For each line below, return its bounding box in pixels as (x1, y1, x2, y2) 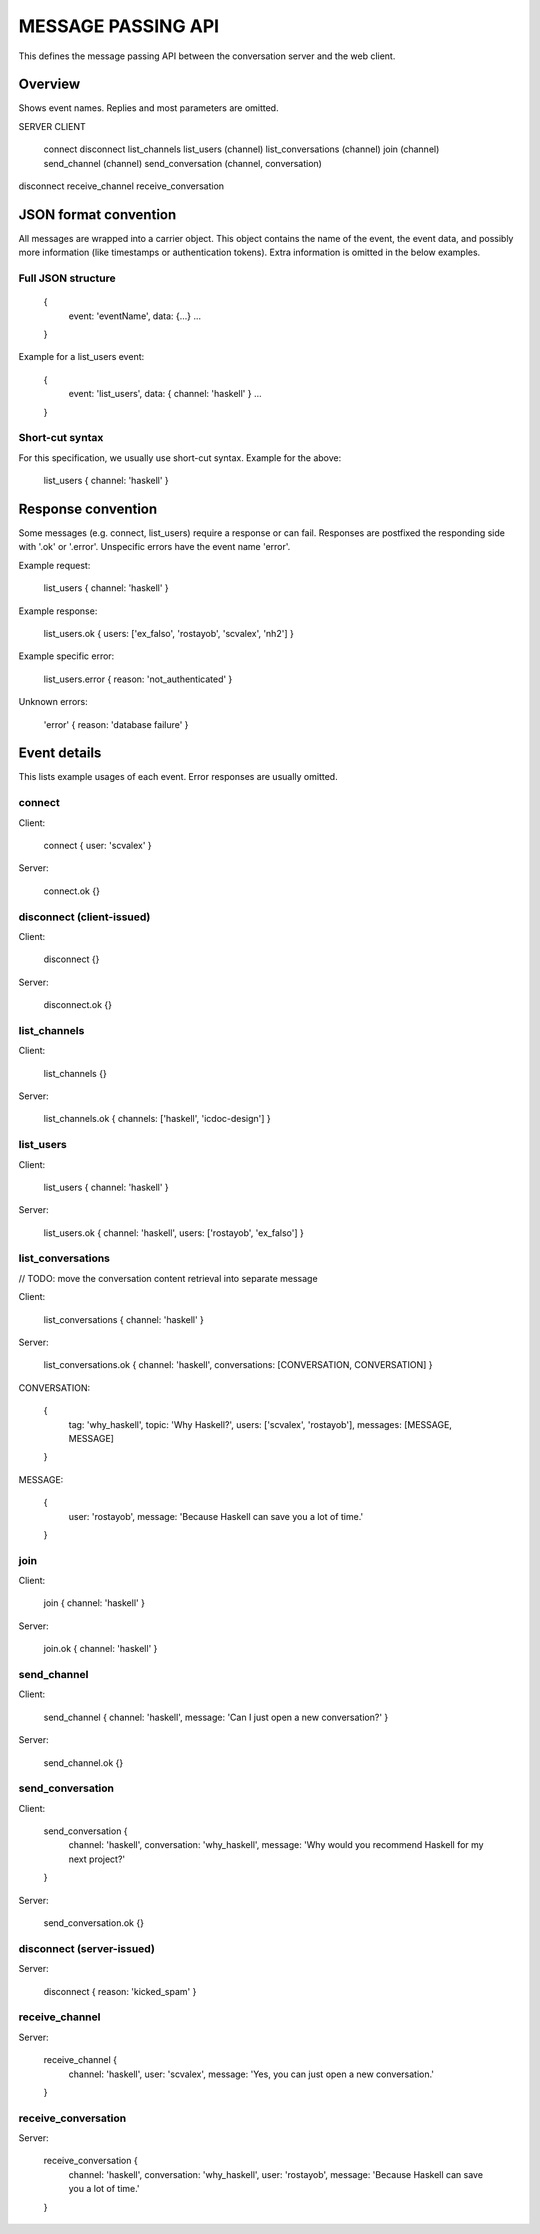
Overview (18, 76, 81, 93)
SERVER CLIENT (18, 120, 87, 132)
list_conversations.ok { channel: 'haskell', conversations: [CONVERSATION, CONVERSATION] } (43, 1359, 434, 1371)
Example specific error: (18, 650, 115, 662)
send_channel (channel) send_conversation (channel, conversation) (43, 157, 322, 169)
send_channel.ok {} (43, 1756, 124, 1769)
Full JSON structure (18, 271, 117, 285)
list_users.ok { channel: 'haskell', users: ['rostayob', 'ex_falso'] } (43, 1226, 304, 1239)
